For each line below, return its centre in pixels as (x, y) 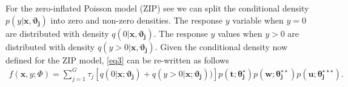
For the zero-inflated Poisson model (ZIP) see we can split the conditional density (157, 8)
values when (240, 33)
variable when (258, 20)
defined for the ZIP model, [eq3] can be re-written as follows (117, 60)
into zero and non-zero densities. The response (137, 20)
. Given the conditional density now (221, 46)
